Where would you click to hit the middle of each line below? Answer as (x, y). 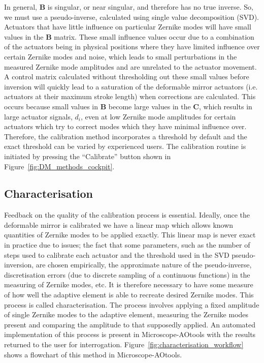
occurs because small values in (51, 106)
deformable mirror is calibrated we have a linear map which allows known (119, 224)
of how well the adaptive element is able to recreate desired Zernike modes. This (129, 295)
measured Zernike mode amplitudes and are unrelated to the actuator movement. (130, 66)
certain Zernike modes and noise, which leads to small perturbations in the (121, 56)
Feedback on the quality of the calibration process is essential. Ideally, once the (127, 215)
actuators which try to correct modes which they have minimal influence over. (125, 126)
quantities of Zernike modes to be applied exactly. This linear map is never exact (130, 235)
